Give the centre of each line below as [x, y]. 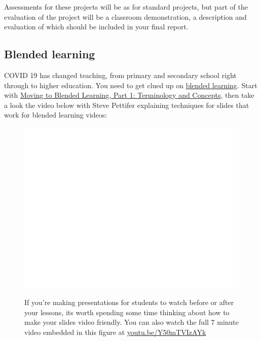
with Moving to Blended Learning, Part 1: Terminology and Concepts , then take [129, 95]
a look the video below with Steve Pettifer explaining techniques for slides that [127, 105]
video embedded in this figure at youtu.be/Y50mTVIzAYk [115, 332]
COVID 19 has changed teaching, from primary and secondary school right [120, 75]
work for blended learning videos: [56, 115]
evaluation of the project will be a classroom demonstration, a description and [125, 16]
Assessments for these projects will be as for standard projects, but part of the [126, 7]
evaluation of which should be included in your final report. [96, 27]
